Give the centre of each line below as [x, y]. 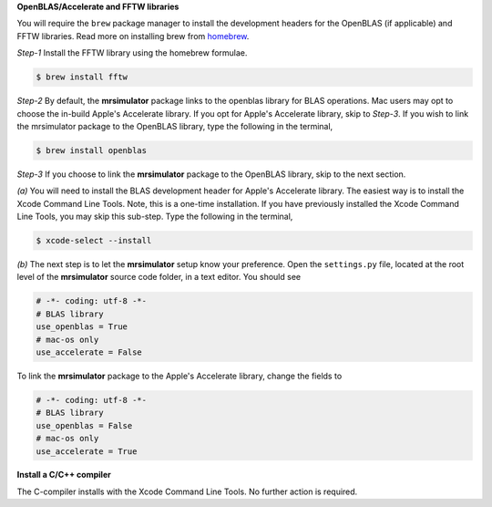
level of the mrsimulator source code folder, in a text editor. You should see [159, 277]
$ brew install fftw [82, 77]
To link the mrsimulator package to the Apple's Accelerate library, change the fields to [179, 376]
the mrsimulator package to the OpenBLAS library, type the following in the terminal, [175, 126]
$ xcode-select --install [94, 241]
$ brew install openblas [92, 150]
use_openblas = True [82, 327]
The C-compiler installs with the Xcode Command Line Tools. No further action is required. [187, 491]
